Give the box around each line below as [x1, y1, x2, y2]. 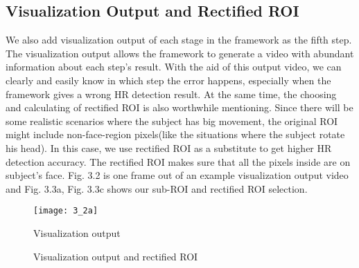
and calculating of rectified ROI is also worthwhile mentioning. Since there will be [6, 100, 353, 115]
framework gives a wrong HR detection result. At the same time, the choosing [6, 86, 337, 101]
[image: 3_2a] [33, 206, 98, 216]
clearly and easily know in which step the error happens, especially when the [6, 73, 331, 87]
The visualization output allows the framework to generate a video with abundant [6, 46, 354, 60]
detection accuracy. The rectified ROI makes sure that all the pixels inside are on [6, 154, 351, 169]
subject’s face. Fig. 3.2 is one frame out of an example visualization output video [6, 168, 349, 182]
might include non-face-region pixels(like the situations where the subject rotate [6, 127, 345, 142]
